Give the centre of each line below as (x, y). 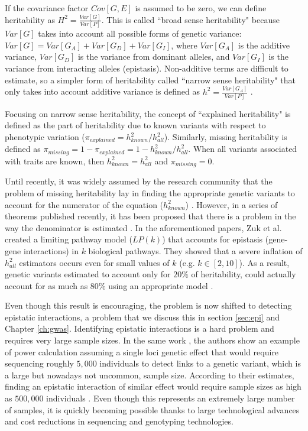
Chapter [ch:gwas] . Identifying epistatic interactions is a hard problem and (140, 328)
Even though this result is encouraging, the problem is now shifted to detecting (148, 305)
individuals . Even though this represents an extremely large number (171, 398)
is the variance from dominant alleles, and (154, 56)
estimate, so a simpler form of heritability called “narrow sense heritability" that (150, 80)
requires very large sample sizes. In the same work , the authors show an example (152, 340)
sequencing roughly (39, 363)
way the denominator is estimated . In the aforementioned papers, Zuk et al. (143, 227)
